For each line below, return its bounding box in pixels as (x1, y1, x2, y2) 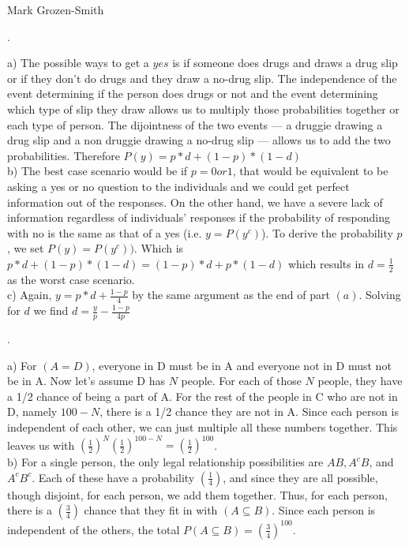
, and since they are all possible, (223, 469, 378, 485)
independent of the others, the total (7, 521, 180, 537)
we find (33, 302, 69, 319)
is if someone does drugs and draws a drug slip (172, 54, 398, 71)
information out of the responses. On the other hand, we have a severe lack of (7, 193, 383, 210)
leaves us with (7, 436, 75, 453)
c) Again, (7, 286, 52, 303)
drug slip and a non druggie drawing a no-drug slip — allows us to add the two (7, 132, 391, 148)
